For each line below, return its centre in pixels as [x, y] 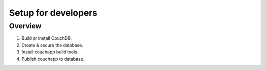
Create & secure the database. [52, 45]
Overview [25, 26]
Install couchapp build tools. [50, 52]
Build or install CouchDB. [47, 38]
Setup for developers [53, 13]
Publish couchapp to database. [53, 59]
